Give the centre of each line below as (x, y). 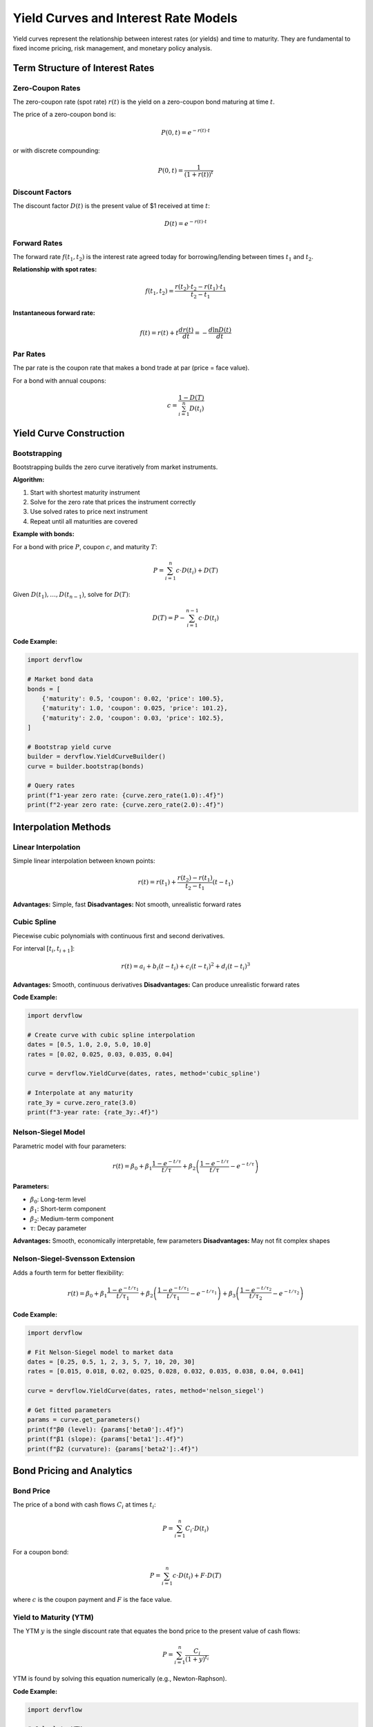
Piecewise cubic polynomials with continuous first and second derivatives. (119, 935)
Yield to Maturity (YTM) (53, 1617)
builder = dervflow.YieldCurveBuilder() (96, 757)
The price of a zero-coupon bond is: (65, 115)
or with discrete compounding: (56, 151)
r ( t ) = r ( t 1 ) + (157, 883)
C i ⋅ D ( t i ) (197, 1529)
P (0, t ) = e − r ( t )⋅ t (186, 132)
